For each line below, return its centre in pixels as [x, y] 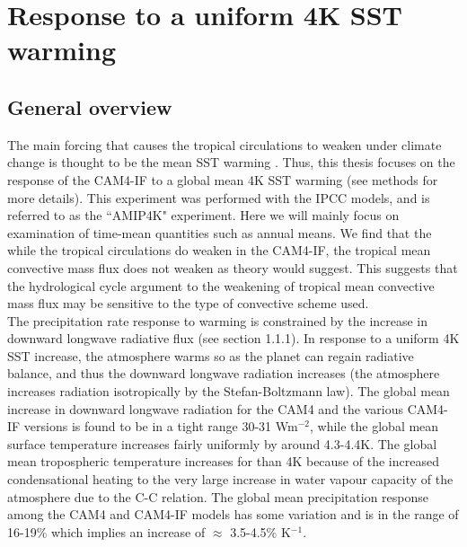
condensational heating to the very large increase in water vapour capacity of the [230, 479]
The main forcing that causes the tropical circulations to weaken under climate [225, 144]
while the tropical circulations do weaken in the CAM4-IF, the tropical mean [219, 250]
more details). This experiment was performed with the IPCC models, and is [219, 197]
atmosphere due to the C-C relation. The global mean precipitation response [218, 496]
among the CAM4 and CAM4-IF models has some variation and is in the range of [233, 514]
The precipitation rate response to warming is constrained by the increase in [218, 320]
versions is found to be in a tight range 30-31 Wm [161, 426]
